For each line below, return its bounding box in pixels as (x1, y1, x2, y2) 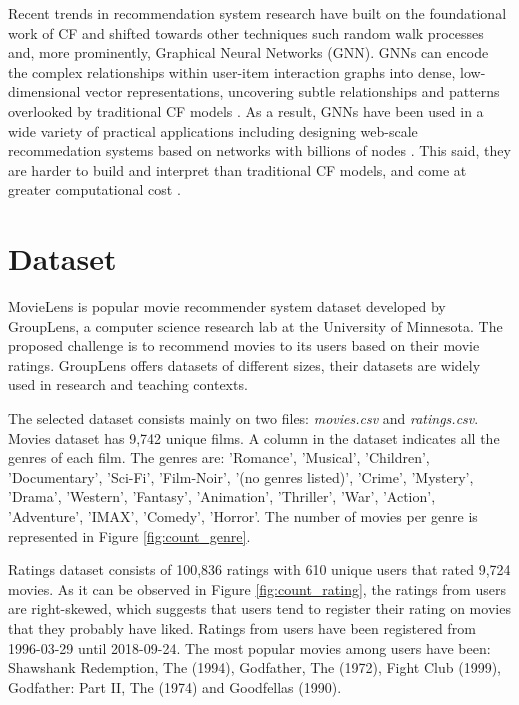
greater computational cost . (8, 179, 181, 200)
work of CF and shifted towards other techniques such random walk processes (8, 22, 484, 43)
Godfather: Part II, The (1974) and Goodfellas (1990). (8, 676, 342, 697)
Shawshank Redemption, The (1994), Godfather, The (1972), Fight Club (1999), (8, 657, 501, 678)
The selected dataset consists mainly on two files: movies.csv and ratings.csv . (8, 408, 479, 429)
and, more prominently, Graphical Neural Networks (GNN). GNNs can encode (8, 42, 489, 63)
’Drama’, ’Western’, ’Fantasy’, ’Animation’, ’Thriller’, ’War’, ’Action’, (8, 486, 436, 507)
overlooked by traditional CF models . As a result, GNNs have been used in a (8, 100, 484, 121)
